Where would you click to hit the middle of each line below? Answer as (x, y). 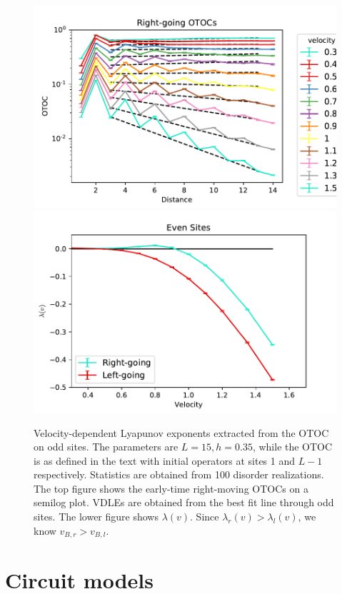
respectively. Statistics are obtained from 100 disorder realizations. (179, 474)
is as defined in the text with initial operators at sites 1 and (165, 460)
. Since (205, 517)
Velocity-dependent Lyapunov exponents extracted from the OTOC (181, 432)
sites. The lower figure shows (96, 517)
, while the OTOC (292, 447)
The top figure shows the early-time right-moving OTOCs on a (171, 488)
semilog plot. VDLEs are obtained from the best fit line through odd (184, 502)
